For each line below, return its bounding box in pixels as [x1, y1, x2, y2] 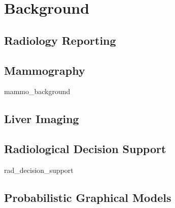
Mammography [4, 62, 85, 78]
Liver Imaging [4, 111, 79, 127]
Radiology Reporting [4, 32, 116, 48]
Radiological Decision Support [4, 141, 166, 157]
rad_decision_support [4, 164, 74, 175]
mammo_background [4, 86, 71, 97]
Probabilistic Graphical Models [4, 189, 171, 205]
